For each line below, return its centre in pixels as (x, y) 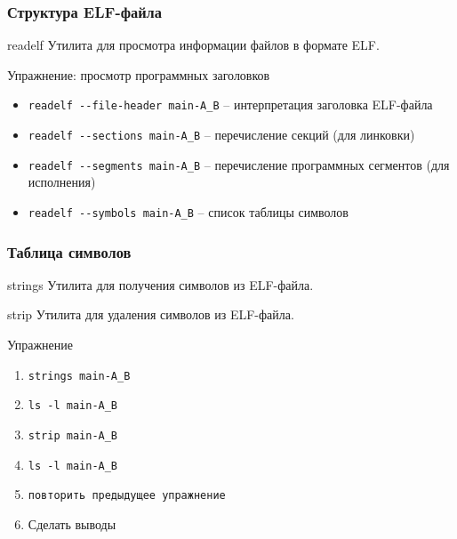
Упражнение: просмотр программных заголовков (139, 74)
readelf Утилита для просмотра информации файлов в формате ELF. (193, 45)
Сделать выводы (72, 523)
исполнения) (62, 182)
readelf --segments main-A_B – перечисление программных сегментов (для (239, 164)
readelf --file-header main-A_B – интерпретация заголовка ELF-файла (230, 105)
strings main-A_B (79, 376)
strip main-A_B (73, 435)
